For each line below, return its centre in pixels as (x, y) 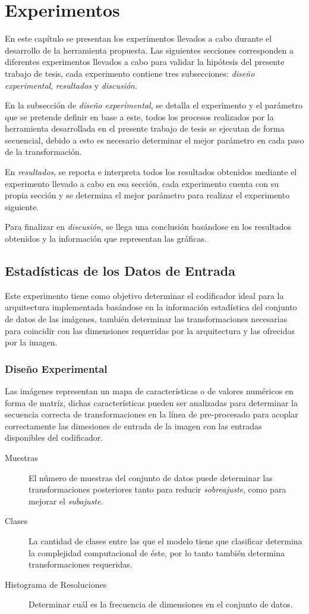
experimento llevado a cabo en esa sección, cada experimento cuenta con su (142, 183)
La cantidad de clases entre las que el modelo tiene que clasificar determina (165, 540)
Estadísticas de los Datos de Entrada (120, 271)
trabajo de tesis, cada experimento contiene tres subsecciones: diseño (130, 73)
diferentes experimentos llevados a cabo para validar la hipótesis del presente (145, 62)
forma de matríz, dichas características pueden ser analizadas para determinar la (152, 402)
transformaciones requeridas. (81, 564)
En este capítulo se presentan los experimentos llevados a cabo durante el (138, 38)
